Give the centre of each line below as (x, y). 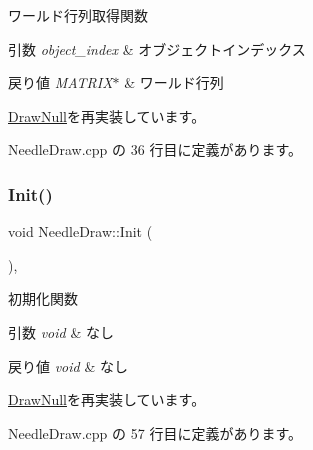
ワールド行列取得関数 (78, 15)
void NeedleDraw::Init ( (80, 231)
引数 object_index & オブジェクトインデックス (157, 48)
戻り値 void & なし (68, 365)
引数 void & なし (61, 331)
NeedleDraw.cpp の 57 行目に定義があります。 (155, 432)
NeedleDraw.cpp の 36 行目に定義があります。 (155, 149)
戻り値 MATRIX (60, 82)
